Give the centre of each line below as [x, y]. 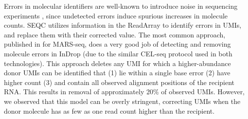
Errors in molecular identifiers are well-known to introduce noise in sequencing [121, 6]
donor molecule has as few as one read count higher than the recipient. [109, 110]
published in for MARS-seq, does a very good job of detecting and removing [117, 44]
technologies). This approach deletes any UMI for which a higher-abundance [117, 63]
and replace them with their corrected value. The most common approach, [115, 34]
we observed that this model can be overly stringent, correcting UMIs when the [122, 101]
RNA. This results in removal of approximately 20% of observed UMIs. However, [124, 92]
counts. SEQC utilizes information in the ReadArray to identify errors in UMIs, [123, 25]
